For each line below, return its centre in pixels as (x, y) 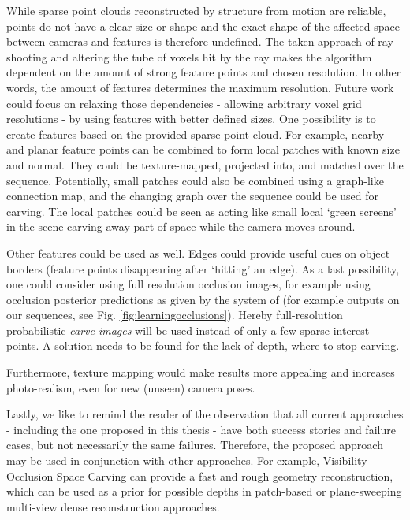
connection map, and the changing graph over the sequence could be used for (192, 196)
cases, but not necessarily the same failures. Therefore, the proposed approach (195, 445)
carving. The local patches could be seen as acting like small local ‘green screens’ (201, 211)
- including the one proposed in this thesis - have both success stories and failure (201, 429)
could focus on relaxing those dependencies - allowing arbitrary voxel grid (184, 103)
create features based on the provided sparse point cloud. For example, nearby (196, 134)
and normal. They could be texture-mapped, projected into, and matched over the (205, 164)
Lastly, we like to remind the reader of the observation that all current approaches (205, 414)
